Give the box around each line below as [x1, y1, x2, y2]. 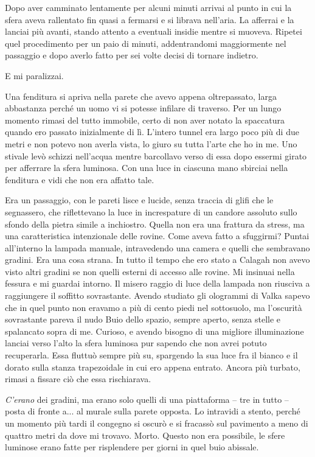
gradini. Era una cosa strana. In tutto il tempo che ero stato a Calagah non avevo [5, 253, 310, 266]
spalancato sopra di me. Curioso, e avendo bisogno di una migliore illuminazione [5, 324, 304, 337]
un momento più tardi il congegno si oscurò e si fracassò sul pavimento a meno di [5, 417, 308, 429]
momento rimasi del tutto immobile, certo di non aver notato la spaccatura [5, 113, 285, 126]
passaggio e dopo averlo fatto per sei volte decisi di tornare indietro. [5, 49, 258, 61]
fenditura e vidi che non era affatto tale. [5, 173, 154, 186]
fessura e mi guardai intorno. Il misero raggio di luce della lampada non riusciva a [5, 277, 310, 290]
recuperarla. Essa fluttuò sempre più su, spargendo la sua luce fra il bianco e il [5, 349, 298, 361]
